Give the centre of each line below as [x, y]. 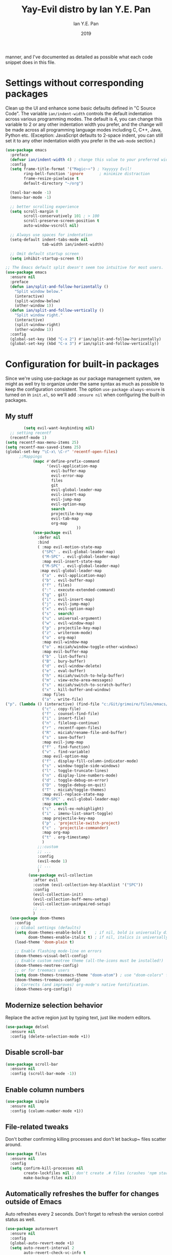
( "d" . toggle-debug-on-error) [75, 780]
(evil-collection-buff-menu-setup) [71, 899]
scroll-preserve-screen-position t [62, 221]
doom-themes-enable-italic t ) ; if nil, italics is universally [98, 937]
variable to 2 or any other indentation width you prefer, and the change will [84, 124]
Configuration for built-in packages [82, 364]
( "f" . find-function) [66, 747]
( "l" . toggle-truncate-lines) [75, 771]
